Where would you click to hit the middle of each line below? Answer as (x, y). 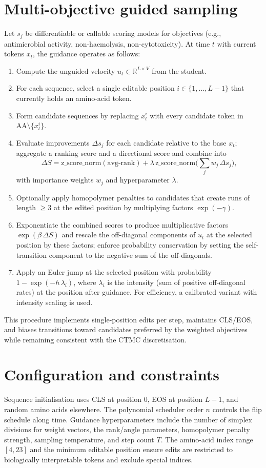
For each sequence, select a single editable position (95, 88)
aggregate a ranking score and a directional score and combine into (121, 153)
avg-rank (121, 163)
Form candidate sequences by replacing (77, 115)
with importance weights (55, 180)
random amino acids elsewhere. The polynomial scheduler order (104, 409)
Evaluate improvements (53, 142)
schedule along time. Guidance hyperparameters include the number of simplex (128, 419)
